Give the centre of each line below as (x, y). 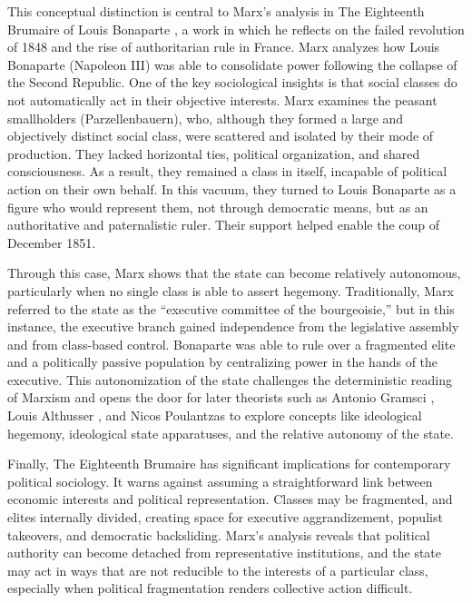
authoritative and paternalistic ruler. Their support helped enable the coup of (224, 225)
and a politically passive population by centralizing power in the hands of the (223, 362)
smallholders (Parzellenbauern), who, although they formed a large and (206, 118)
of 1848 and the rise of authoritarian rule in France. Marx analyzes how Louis (224, 47)
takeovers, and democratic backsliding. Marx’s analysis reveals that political (219, 534)
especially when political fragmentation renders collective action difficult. (210, 588)
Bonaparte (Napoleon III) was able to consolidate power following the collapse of (232, 64)
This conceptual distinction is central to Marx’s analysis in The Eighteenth (216, 11)
